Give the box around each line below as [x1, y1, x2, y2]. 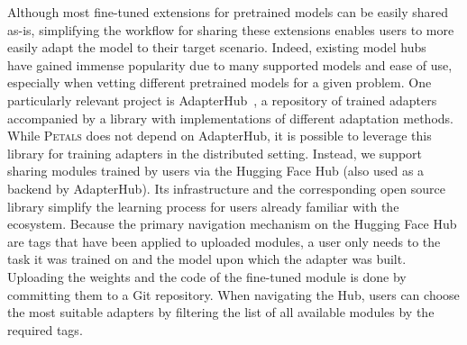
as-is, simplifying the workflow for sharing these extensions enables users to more [7, 20, 454, 39]
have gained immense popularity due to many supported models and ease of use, [7, 55, 453, 74]
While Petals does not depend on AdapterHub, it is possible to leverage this [7, 126, 432, 145]
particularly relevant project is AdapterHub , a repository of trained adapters [7, 90, 437, 109]
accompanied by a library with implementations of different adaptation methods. [7, 108, 453, 127]
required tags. [7, 320, 83, 339]
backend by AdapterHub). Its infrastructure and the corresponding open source [7, 178, 445, 197]
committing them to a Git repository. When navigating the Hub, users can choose [7, 285, 460, 304]
